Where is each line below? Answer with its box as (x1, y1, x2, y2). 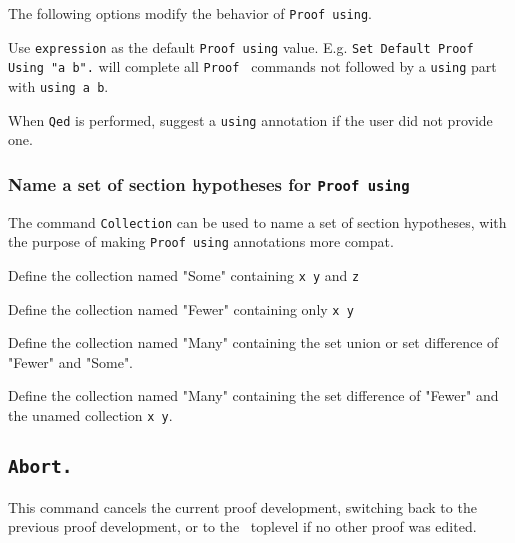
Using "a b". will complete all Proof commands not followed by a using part (8, 56, 497, 77)
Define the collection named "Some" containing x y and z (8, 264, 360, 285)
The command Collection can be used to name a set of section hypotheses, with (8, 211, 507, 232)
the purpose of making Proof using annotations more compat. (8, 231, 394, 252)
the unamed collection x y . (8, 405, 173, 426)
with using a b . (8, 75, 109, 96)
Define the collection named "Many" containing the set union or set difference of (8, 332, 499, 353)
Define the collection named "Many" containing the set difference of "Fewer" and (8, 385, 499, 406)
